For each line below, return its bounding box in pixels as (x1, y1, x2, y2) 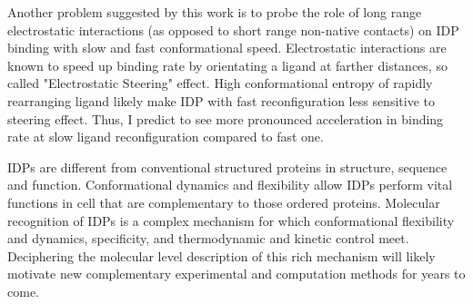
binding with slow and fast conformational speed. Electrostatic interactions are (7, 38, 447, 57)
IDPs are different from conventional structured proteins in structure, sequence (7, 157, 448, 176)
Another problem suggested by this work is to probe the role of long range (7, 3, 422, 21)
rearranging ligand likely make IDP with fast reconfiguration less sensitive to (7, 91, 435, 110)
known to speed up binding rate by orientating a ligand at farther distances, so (7, 55, 448, 74)
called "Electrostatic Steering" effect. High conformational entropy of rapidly (7, 74, 433, 93)
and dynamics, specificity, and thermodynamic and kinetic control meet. (7, 229, 409, 248)
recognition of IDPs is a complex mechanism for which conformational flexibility (7, 211, 455, 230)
